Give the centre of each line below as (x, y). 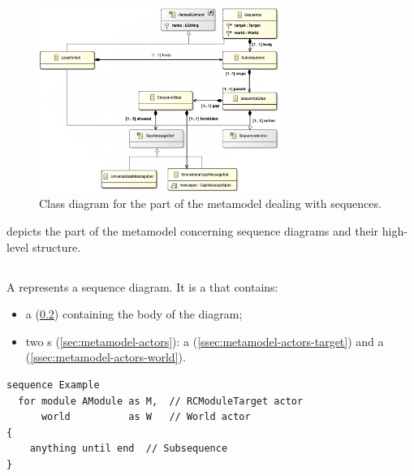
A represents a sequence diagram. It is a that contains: (142, 286)
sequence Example (53, 385)
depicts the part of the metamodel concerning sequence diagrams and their (193, 231)
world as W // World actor (146, 417)
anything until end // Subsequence (129, 449)
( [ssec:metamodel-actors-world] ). (106, 357)
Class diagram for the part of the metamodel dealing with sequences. (210, 203)
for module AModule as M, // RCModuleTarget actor (161, 401)
